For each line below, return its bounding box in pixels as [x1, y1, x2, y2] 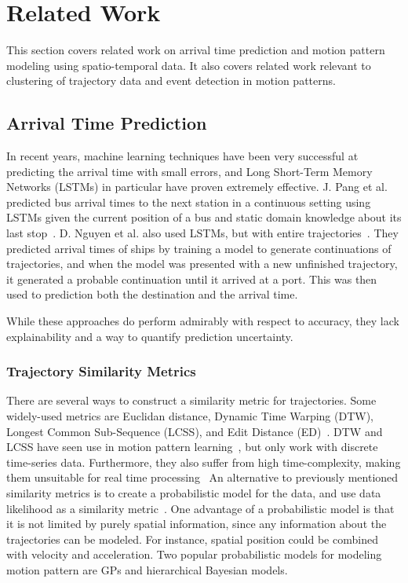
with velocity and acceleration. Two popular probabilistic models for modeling [6, 546, 382, 563]
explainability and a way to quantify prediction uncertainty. [6, 328, 293, 344]
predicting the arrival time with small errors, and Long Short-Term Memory [6, 163, 373, 179]
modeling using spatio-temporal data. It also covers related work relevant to [6, 57, 371, 73]
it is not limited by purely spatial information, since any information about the [6, 515, 387, 532]
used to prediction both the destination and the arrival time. [6, 286, 298, 302]
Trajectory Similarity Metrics [6, 361, 196, 381]
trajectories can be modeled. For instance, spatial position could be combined [6, 530, 378, 547]
